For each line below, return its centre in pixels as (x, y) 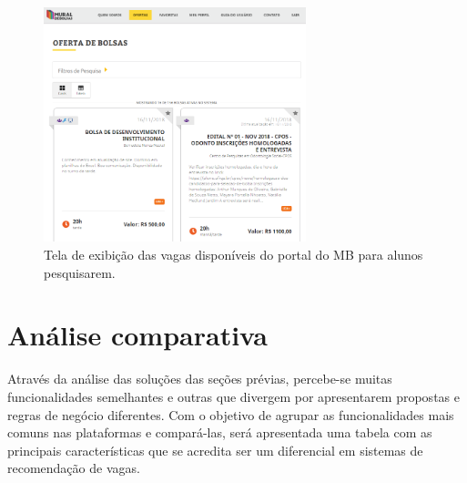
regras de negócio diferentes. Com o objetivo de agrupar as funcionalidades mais (231, 414)
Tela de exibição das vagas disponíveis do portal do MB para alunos (233, 255)
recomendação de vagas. (74, 468)
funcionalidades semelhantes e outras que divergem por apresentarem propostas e (233, 396)
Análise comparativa (137, 335)
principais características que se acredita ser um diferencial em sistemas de (215, 450)
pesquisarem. (80, 272)
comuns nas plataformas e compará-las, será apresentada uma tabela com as (220, 432)
